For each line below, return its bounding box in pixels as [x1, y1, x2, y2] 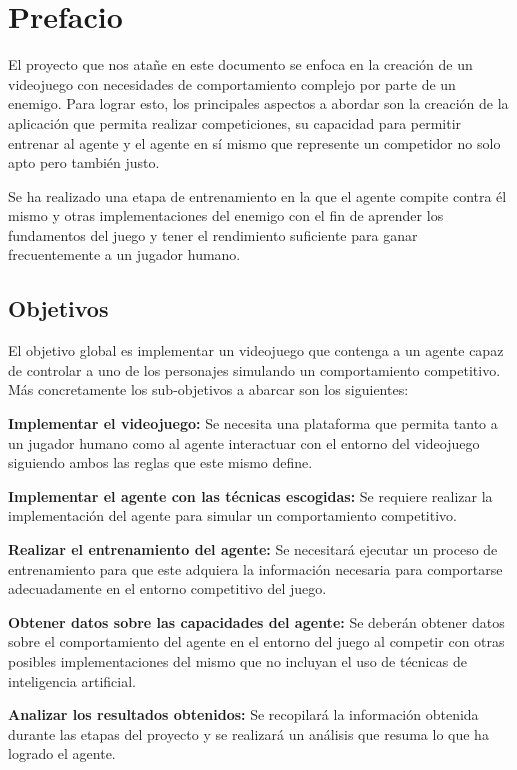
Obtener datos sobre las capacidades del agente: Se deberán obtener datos [8, 611, 505, 632]
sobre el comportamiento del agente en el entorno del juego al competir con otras [8, 631, 505, 652]
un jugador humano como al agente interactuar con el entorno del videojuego [8, 432, 480, 453]
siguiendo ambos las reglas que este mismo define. [8, 452, 313, 473]
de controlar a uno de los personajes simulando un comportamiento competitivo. [8, 359, 501, 380]
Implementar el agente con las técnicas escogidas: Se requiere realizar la [8, 485, 493, 506]
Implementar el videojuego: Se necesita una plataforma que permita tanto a [8, 413, 498, 434]
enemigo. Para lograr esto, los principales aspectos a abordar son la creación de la [8, 93, 509, 114]
